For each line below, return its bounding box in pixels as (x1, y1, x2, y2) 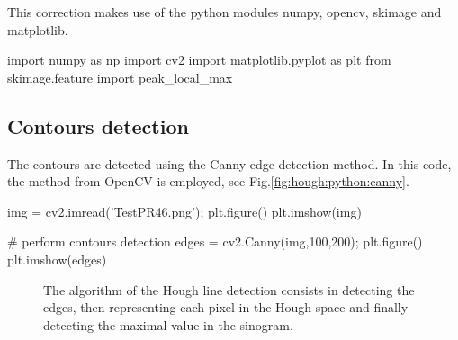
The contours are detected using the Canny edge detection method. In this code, (7, 154, 452, 173)
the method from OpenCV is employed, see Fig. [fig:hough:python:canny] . (7, 172, 409, 191)
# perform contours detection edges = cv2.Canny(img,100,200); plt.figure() (7, 232, 423, 251)
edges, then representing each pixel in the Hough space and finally (43, 298, 409, 317)
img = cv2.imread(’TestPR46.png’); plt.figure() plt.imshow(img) (7, 201, 362, 220)
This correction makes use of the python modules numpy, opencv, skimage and (7, 3, 442, 21)
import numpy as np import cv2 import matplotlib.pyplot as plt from (7, 50, 391, 69)
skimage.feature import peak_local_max (7, 67, 233, 86)
